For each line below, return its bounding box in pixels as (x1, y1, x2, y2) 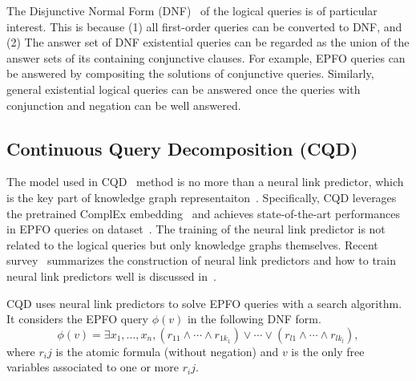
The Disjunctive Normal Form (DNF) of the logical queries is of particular (6, 2, 378, 18)
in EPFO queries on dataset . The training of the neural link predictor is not (6, 221, 386, 237)
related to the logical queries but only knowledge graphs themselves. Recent (6, 236, 378, 253)
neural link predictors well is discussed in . (6, 267, 216, 284)
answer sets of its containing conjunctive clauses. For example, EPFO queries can (6, 49, 406, 66)
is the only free (291, 342, 365, 359)
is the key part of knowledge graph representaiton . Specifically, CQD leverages (6, 188, 397, 205)
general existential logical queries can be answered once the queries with (6, 80, 361, 97)
